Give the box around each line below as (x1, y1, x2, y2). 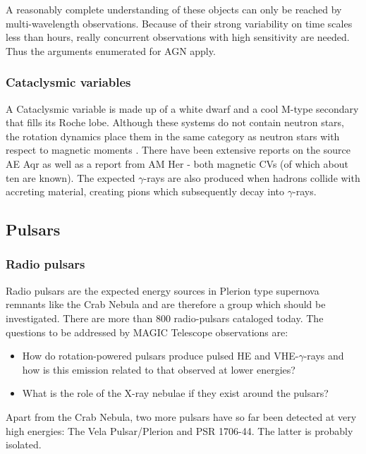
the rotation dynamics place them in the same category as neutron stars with (6, 128, 340, 143)
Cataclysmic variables (6, 73, 131, 91)
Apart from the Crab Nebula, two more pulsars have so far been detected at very (6, 409, 357, 424)
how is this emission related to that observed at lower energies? (22, 362, 295, 376)
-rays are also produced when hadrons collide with (143, 170, 360, 185)
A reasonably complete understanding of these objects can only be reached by (6, 2, 342, 16)
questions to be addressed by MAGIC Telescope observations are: (6, 324, 288, 339)
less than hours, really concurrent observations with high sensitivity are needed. (6, 30, 350, 44)
